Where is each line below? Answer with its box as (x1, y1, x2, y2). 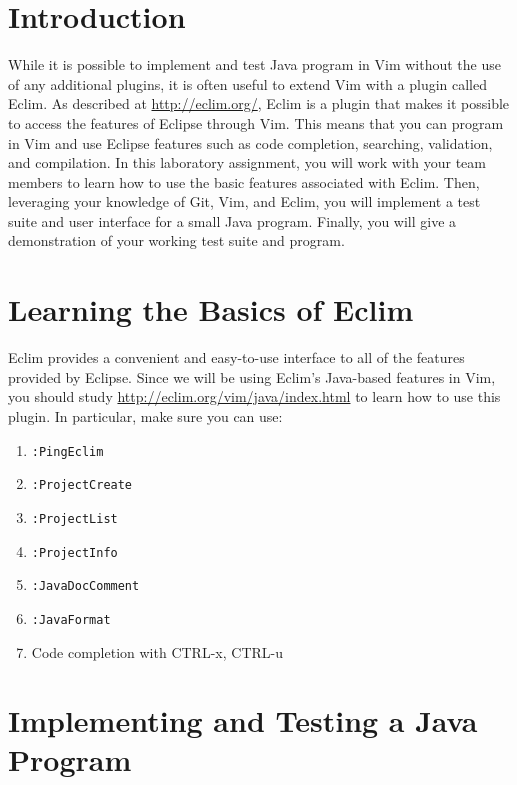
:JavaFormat (31, 612, 111, 627)
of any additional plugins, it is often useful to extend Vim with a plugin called (8, 73, 488, 94)
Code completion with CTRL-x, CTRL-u (31, 641, 283, 662)
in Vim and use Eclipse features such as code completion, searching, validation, (8, 132, 493, 153)
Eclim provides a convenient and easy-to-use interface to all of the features (8, 347, 465, 368)
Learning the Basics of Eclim (8, 289, 414, 330)
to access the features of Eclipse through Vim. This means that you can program (8, 112, 504, 133)
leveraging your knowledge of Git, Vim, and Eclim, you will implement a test (8, 191, 481, 212)
